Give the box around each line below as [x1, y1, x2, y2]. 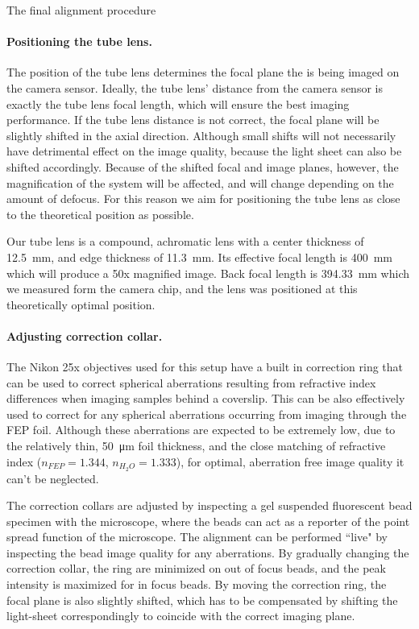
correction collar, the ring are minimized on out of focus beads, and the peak [6, 560, 386, 577]
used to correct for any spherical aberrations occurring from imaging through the [6, 405, 407, 422]
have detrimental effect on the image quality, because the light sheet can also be [6, 143, 402, 159]
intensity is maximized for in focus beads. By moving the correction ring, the [6, 576, 387, 593]
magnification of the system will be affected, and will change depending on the [6, 174, 394, 191]
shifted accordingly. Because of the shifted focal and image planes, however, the [6, 158, 399, 175]
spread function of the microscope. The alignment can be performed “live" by [6, 528, 388, 545]
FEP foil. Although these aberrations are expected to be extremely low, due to [6, 421, 396, 438]
